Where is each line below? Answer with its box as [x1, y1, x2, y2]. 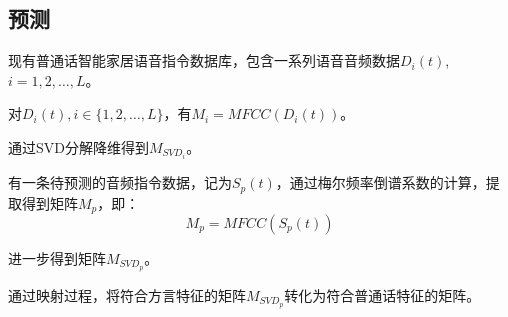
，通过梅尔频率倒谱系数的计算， [275, 172, 486, 193]
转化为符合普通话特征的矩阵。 [284, 284, 481, 305]
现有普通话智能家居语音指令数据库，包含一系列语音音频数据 [8, 50, 400, 71]
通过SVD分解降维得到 [8, 136, 149, 157]
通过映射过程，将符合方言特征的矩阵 [8, 284, 246, 305]
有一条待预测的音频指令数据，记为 [8, 172, 232, 193]
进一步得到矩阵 [8, 247, 106, 268]
